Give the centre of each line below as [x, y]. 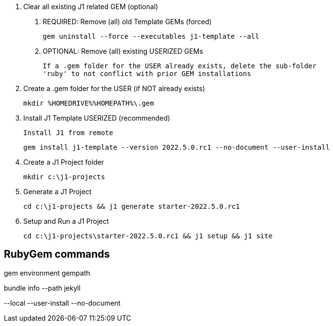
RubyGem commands [57, 254]
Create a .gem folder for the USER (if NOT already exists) [114, 88]
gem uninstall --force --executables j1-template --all [151, 36]
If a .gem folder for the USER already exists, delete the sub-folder [180, 66]
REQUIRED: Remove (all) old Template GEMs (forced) [127, 22]
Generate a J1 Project [57, 192]
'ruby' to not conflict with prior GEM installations [147, 74]
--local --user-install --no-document [62, 303]
